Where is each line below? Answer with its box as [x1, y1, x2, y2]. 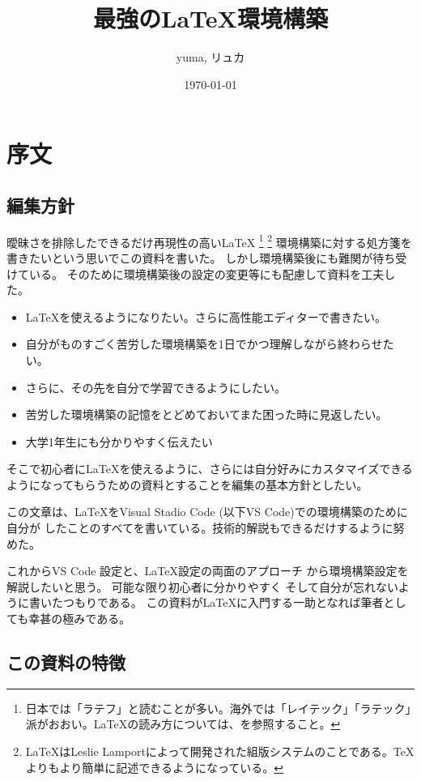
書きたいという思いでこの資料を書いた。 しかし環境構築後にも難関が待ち [6, 249, 396, 266]
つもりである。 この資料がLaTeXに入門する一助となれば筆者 [62, 594, 384, 611]
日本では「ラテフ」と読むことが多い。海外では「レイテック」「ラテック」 [25, 699, 411, 716]
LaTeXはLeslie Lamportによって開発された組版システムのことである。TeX [25, 743, 415, 760]
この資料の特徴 [6, 650, 125, 675]
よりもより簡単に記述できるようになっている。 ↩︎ [25, 758, 283, 775]
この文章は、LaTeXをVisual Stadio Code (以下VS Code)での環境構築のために [6, 503, 408, 520]
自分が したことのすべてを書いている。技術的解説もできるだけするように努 [6, 519, 405, 536]
